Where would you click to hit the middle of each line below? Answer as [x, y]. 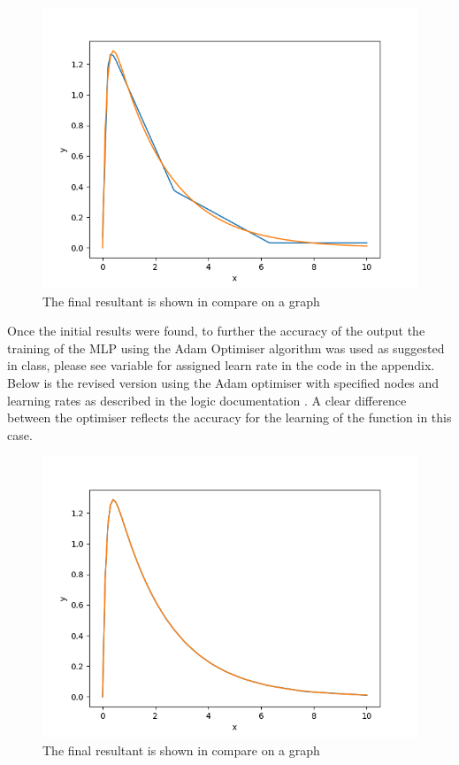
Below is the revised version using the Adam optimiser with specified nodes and [223, 382]
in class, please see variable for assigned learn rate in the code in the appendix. [221, 365]
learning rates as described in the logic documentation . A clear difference [207, 400]
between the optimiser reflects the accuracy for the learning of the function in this [229, 417]
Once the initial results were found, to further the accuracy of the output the [216, 331]
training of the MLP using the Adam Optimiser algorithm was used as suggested [226, 348]
